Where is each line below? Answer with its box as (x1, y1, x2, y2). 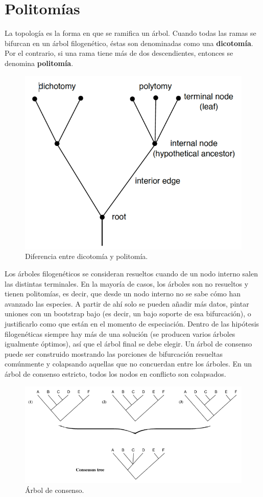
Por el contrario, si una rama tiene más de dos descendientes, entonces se (5, 48, 233, 58)
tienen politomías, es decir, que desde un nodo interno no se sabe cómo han (5, 288, 241, 299)
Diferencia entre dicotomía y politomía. (25, 251, 148, 262)
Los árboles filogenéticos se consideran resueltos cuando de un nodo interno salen (5, 268, 258, 279)
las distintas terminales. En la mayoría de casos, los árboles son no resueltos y (5, 278, 249, 289)
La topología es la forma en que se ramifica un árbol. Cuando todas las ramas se (5, 28, 256, 38)
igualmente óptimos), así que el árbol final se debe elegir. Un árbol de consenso (5, 338, 252, 349)
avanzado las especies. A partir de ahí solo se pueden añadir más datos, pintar (5, 298, 249, 309)
